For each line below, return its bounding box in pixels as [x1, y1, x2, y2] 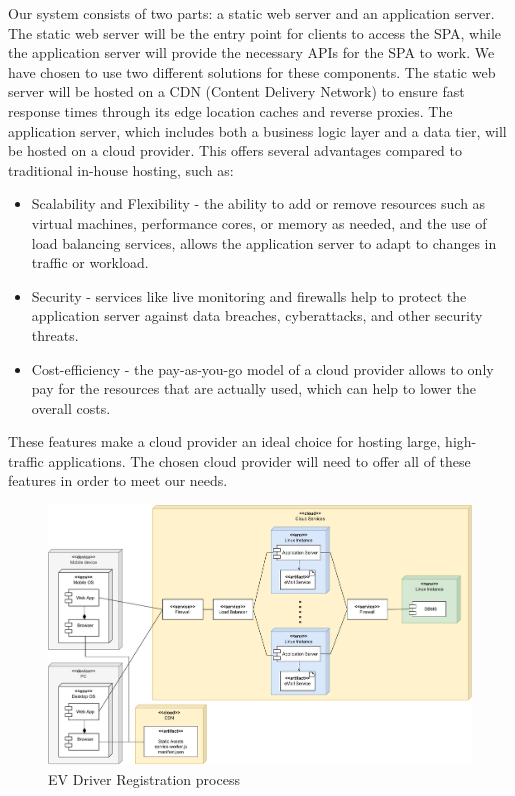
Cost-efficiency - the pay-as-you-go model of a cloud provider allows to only [31, 358, 494, 379]
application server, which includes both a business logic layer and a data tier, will [8, 120, 507, 141]
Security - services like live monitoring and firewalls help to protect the [31, 285, 467, 306]
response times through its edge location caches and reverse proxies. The [8, 100, 453, 121]
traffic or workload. [31, 252, 149, 273]
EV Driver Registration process [48, 768, 240, 789]
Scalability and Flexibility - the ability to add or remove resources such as [31, 193, 486, 214]
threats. [31, 324, 79, 345]
